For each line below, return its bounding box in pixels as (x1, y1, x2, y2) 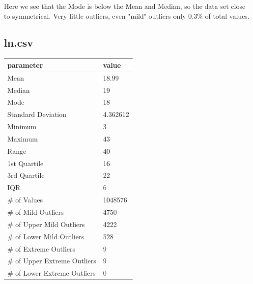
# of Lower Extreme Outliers (7, 268, 96, 278)
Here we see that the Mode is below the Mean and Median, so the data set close (4, 1, 246, 11)
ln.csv (4, 34, 33, 50)
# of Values (7, 195, 43, 205)
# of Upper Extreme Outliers (7, 256, 96, 266)
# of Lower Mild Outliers (7, 231, 84, 241)
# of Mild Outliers (7, 207, 64, 217)
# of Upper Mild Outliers (7, 219, 85, 229)
